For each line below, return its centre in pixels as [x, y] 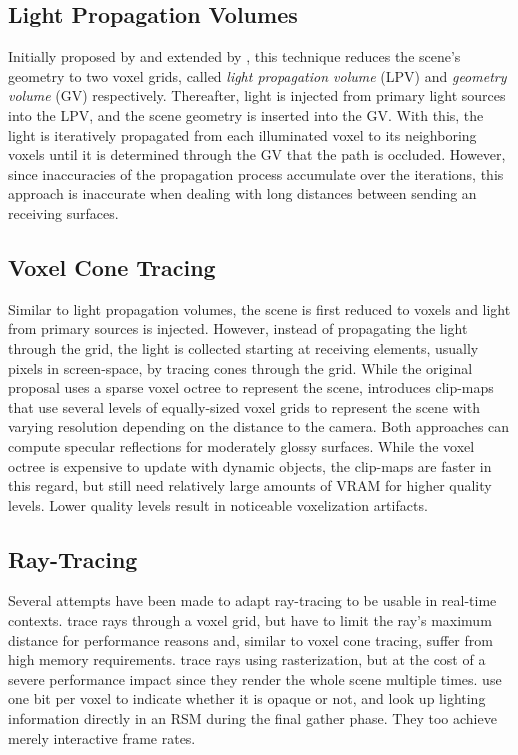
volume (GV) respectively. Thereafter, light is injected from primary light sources [257, 95]
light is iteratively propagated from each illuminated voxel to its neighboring [242, 134]
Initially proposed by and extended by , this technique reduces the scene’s [234, 56]
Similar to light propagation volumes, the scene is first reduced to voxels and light [259, 308]
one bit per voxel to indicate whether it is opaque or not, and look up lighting [247, 698]
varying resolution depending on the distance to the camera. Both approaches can [259, 426]
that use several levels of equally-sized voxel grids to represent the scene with [244, 406]
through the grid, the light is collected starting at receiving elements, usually [243, 347]
